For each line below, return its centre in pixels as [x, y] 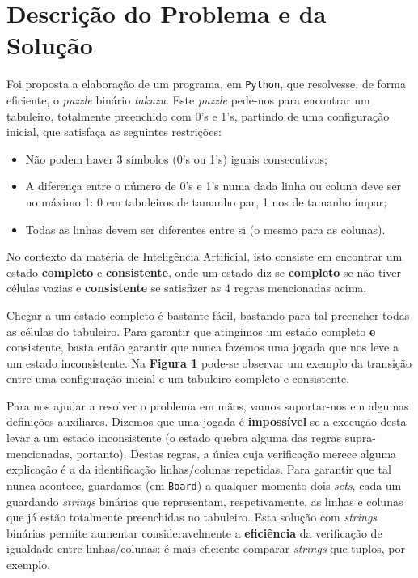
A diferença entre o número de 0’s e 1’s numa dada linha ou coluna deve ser [213, 186]
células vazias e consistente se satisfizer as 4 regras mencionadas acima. [187, 288]
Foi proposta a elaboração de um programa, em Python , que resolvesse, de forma [206, 84]
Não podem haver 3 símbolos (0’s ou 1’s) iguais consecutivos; [176, 158]
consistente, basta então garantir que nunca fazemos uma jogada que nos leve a [203, 347]
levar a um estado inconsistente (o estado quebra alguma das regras [174, 438]
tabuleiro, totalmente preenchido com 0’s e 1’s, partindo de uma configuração [198, 115]
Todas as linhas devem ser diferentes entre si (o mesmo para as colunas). [205, 229]
